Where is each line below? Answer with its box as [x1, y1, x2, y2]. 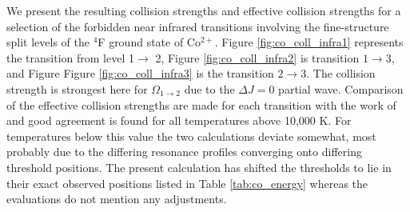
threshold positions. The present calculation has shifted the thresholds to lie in [6, 158, 392, 175]
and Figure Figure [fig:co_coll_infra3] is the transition [6, 65, 274, 82]
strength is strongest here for [6, 80, 148, 97]
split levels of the [6, 34, 90, 50]
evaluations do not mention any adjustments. [6, 190, 227, 207]
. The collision [306, 65, 376, 82]
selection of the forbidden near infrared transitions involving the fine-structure [6, 18, 389, 34]
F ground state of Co [98, 34, 201, 50]
